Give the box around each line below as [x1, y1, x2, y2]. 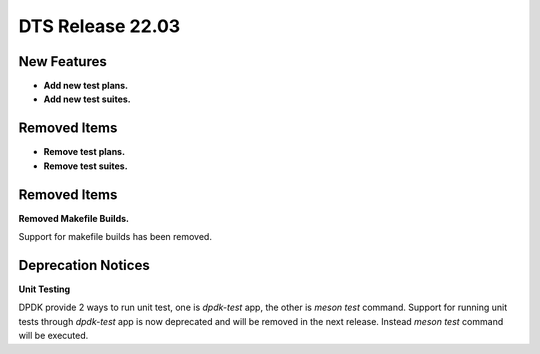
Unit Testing [18, 283, 71, 295]
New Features [18, 53, 107, 70]
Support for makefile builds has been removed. [18, 231, 212, 243]
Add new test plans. [43, 80, 129, 92]
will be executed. [18, 330, 89, 342]
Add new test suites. [43, 93, 131, 105]
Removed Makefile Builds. [18, 212, 130, 224]
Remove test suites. [43, 160, 129, 172]
